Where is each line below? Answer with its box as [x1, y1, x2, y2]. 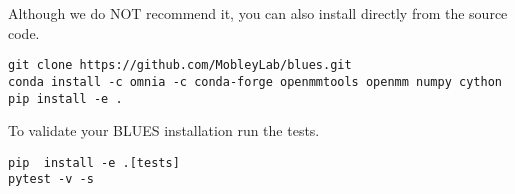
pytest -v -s [8, 172, 94, 187]
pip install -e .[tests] [8, 155, 180, 170]
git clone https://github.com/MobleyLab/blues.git [8, 58, 352, 73]
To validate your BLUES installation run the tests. [8, 120, 320, 141]
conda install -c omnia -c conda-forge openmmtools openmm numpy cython [8, 74, 502, 89]
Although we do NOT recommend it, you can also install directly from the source [8, 3, 508, 23]
